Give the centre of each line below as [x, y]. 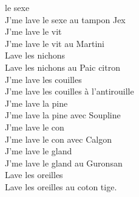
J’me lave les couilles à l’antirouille [69, 91]
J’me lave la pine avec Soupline [63, 115]
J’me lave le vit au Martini [55, 43]
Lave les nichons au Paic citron [63, 67]
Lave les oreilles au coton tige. [61, 186]
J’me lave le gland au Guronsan [64, 163]
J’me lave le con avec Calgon [58, 139]
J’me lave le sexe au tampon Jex [65, 19]
